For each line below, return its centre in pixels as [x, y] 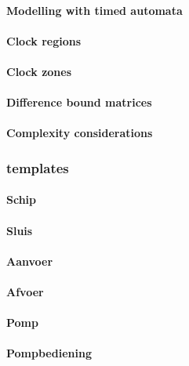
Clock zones [39, 71]
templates [38, 167]
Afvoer [25, 291]
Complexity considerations [80, 133]
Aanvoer [30, 261]
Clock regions [44, 40]
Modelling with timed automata [94, 10]
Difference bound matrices [79, 102]
